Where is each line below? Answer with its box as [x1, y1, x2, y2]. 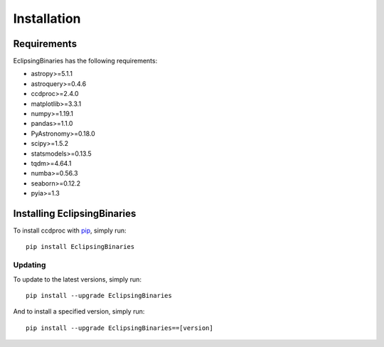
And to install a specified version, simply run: [13, 307, 145, 316]
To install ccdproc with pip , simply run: [13, 226, 127, 235]
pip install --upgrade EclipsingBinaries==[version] [26, 324, 213, 332]
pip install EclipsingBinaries [26, 242, 135, 251]
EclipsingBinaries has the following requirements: [13, 57, 158, 65]
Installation [13, 11, 81, 26]
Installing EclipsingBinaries [13, 207, 137, 220]
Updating [13, 260, 46, 270]
